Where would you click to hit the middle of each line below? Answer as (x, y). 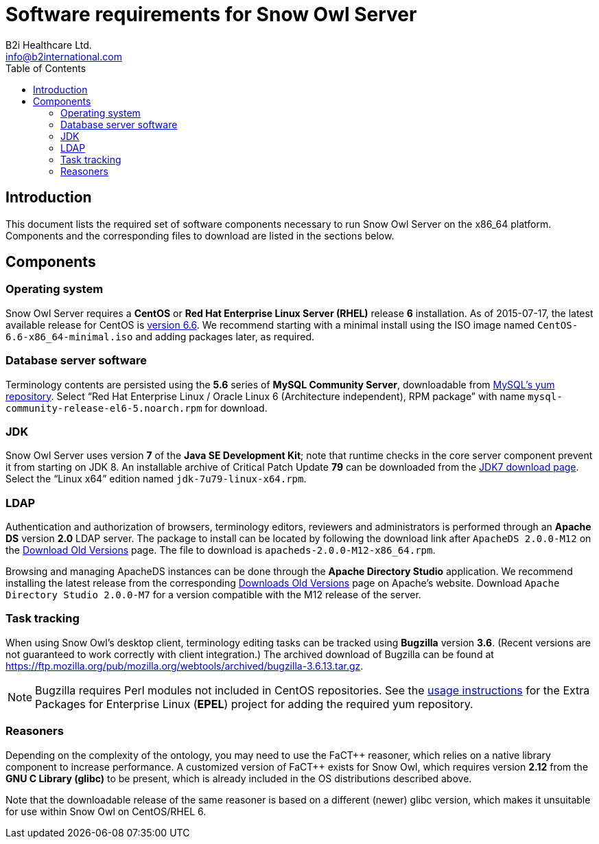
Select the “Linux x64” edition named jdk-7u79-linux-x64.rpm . (156, 479)
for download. (236, 408)
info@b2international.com (64, 56)
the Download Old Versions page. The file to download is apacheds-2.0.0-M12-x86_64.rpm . (221, 550)
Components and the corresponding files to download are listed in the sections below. (200, 235)
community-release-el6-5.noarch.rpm (104, 408)
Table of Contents (46, 68)
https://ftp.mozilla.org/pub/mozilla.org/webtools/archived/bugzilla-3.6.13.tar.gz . (185, 666)
